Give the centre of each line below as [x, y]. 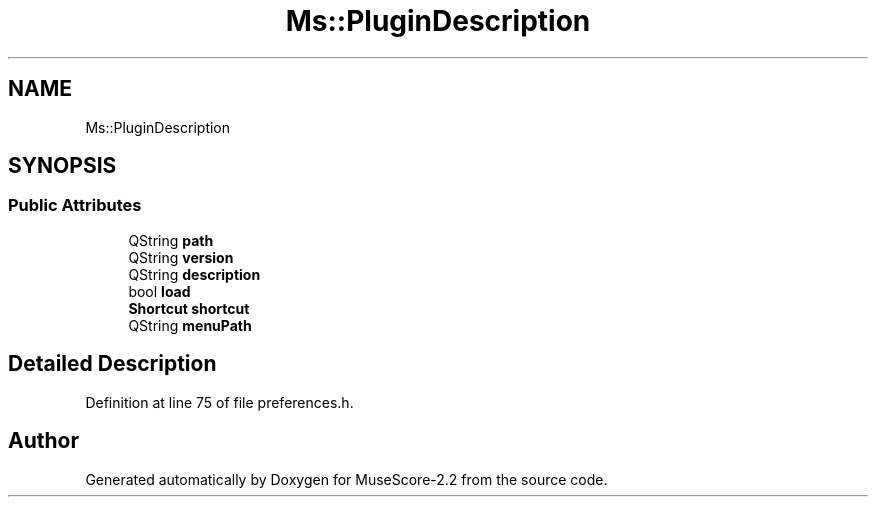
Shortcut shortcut [189, 308]
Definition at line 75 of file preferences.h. [219, 402]
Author [43, 441]
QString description [194, 274]
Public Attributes [75, 205]
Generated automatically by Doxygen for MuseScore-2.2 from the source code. [346, 479]
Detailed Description [112, 364]
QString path [171, 240]
